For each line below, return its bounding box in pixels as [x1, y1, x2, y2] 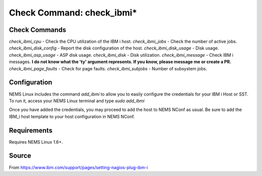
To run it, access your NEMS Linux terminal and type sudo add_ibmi [9, 97, 145, 104]
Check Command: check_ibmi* [9, 7, 137, 18]
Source [9, 152, 32, 160]
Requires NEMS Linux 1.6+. [9, 139, 63, 145]
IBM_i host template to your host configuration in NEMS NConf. [9, 113, 135, 119]
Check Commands [9, 26, 66, 34]
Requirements [9, 126, 53, 134]
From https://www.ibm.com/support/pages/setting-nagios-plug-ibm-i [9, 164, 148, 170]
